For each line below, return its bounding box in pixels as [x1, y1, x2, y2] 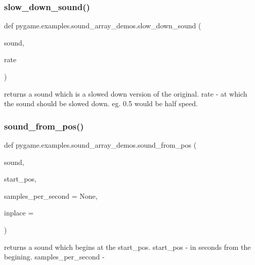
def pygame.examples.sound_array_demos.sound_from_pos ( [4, 140, 197, 150]
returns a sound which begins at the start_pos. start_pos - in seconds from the [4, 241, 251, 252]
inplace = [4, 207, 34, 218]
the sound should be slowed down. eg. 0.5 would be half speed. [4, 98, 198, 109]
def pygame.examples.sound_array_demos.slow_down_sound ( [4, 20, 201, 31]
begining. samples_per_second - [4, 251, 105, 262]
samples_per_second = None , [4, 190, 98, 201]
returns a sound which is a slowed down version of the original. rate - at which [4, 88, 247, 99]
